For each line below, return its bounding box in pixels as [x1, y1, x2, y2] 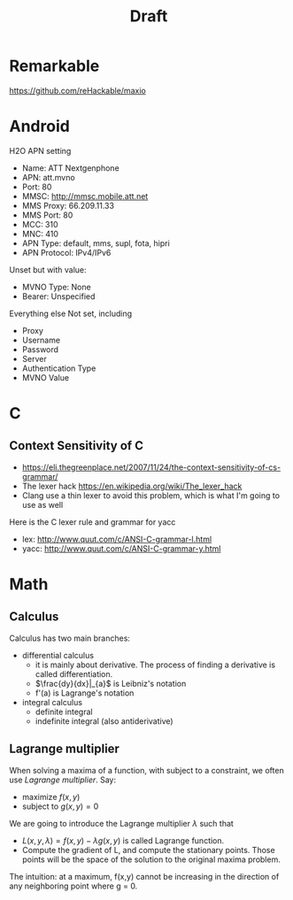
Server [21, 353, 47, 364]
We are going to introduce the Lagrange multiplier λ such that [9, 818, 235, 828]
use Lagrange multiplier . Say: [9, 774, 117, 785]
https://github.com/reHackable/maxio [9, 85, 146, 96]
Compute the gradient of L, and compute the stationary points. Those [21, 844, 276, 855]
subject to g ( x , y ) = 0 [21, 801, 99, 812]
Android [9, 117, 71, 136]
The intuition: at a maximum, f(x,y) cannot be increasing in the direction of [9, 871, 280, 881]
